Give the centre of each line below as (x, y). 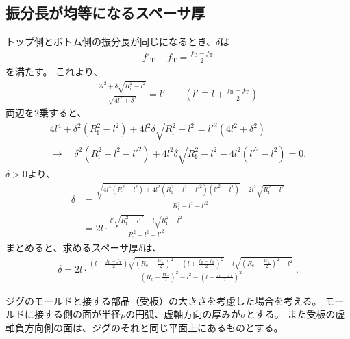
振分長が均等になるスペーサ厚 (106, 13)
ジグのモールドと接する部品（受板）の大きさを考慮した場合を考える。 (164, 300)
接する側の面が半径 (77, 314)
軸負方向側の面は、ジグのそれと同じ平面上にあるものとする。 (145, 328)
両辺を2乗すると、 (46, 113)
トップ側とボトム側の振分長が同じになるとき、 (111, 41)
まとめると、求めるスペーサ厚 (72, 247)
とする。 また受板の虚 (296, 314)
